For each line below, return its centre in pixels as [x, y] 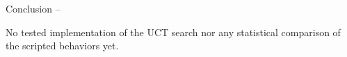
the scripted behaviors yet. [62, 46]
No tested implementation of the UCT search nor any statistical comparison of [173, 32]
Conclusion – [33, 8]
